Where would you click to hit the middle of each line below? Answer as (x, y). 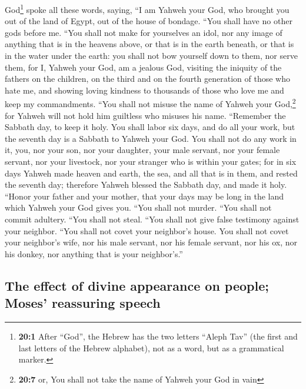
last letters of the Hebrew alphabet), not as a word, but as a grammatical (151, 348)
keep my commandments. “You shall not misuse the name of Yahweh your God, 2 (150, 103)
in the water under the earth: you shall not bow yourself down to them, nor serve (151, 56)
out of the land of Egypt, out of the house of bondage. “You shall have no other (149, 21)
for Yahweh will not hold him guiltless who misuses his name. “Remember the (145, 115)
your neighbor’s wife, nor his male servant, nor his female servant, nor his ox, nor (151, 242)
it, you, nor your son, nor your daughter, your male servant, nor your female (142, 150)
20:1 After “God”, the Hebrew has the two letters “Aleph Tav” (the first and (158, 336)
